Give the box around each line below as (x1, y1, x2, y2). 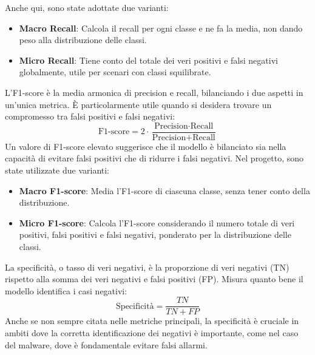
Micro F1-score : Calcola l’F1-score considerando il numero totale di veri (19, 216, 295, 229)
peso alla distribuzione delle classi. (19, 33, 147, 46)
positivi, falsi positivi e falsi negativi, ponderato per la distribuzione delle (19, 228, 291, 241)
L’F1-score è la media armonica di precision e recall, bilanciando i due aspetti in (5, 86, 303, 98)
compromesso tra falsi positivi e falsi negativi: (5, 110, 175, 123)
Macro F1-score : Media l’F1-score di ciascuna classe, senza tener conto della (19, 184, 310, 197)
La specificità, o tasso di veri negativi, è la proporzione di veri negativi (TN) (5, 260, 290, 273)
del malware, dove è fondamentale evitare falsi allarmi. (5, 338, 208, 351)
